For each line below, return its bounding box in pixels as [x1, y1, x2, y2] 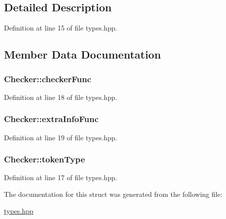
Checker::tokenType [4, 153, 85, 165]
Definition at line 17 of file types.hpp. [4, 172, 117, 183]
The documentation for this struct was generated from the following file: [4, 189, 223, 199]
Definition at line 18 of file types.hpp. [4, 92, 117, 102]
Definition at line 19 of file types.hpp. [4, 132, 117, 142]
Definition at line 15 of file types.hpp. [4, 23, 117, 33]
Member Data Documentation [4, 47, 161, 62]
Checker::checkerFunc [4, 72, 91, 85]
